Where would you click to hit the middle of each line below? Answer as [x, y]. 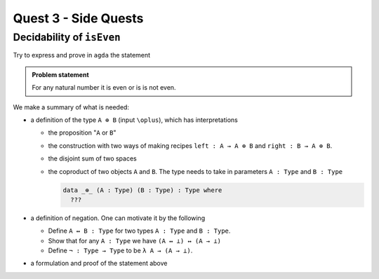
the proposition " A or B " [82, 132]
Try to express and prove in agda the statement [82, 55]
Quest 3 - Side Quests [78, 18]
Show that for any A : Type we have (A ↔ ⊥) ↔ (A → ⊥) [134, 240]
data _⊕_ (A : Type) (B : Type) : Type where [142, 190]
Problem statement [60, 74]
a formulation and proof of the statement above [99, 264]
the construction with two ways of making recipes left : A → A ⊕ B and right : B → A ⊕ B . [190, 145]
